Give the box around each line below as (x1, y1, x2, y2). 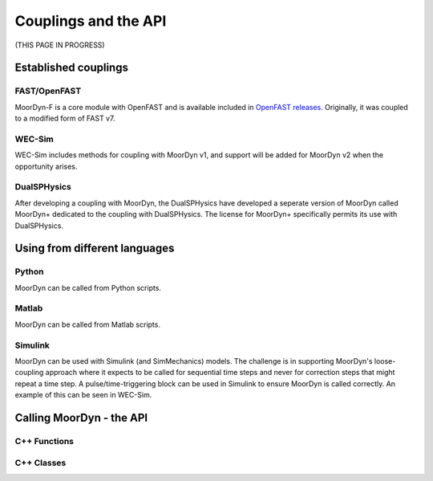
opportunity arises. (14, 161, 78, 171)
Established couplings (14, 61, 128, 75)
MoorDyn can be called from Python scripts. (14, 283, 162, 292)
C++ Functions (14, 435, 75, 446)
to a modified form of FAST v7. (14, 113, 115, 124)
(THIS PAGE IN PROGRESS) (14, 40, 105, 50)
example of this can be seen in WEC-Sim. (14, 390, 152, 400)
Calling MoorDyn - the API (14, 410, 148, 425)
